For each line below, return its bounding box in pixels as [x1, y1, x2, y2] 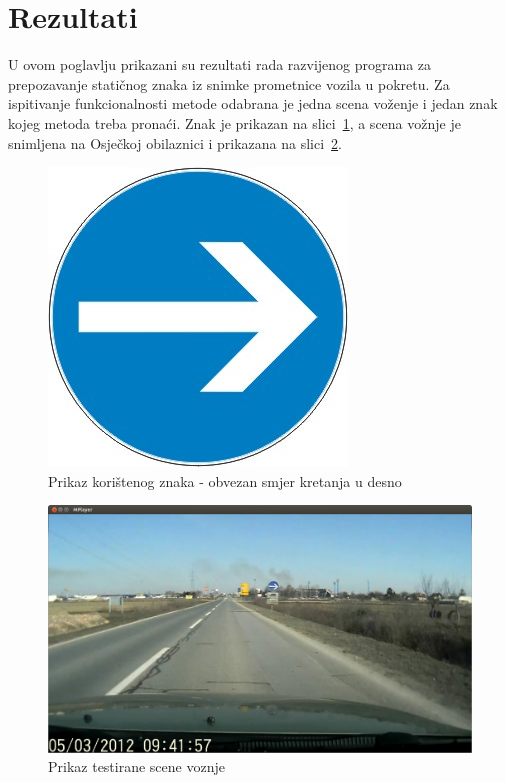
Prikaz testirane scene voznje [48, 756, 225, 777]
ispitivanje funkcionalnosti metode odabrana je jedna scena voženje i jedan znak [8, 93, 498, 114]
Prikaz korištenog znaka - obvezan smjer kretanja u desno [48, 470, 402, 491]
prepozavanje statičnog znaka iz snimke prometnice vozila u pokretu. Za [8, 73, 450, 94]
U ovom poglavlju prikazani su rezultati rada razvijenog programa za [8, 54, 432, 75]
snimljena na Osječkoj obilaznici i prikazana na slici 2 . [8, 132, 342, 153]
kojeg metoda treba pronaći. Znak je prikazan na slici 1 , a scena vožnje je [8, 112, 461, 133]
